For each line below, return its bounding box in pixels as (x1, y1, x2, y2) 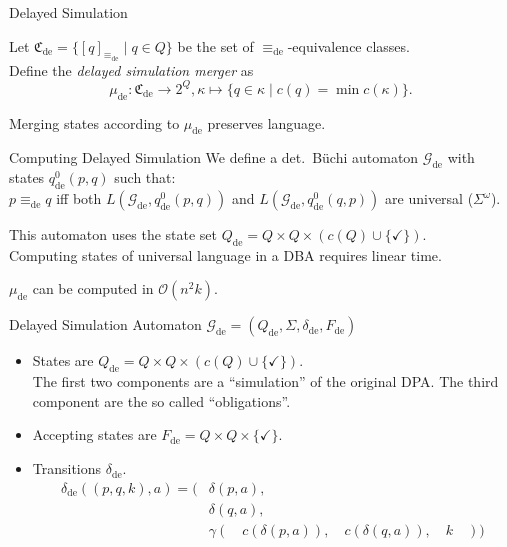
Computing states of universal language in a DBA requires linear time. (9, 244, 442, 265)
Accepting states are (32, 424, 157, 445)
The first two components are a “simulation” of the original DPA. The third (32, 371, 499, 392)
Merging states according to (9, 112, 180, 133)
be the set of (177, 35, 254, 56)
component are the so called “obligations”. (32, 390, 291, 411)
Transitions (32, 458, 102, 479)
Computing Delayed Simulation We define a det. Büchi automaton (9, 147, 419, 168)
